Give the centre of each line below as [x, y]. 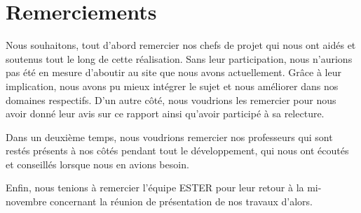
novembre [26, 201]
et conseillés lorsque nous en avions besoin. [97, 164]
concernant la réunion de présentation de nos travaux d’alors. [181, 201]
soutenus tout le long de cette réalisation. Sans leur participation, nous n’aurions [179, 58]
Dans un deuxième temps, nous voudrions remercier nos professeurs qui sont [169, 137]
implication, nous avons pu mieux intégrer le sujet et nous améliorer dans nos [172, 86]
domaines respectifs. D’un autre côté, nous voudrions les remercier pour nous [171, 100]
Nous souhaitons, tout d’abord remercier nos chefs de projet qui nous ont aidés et [181, 45]
